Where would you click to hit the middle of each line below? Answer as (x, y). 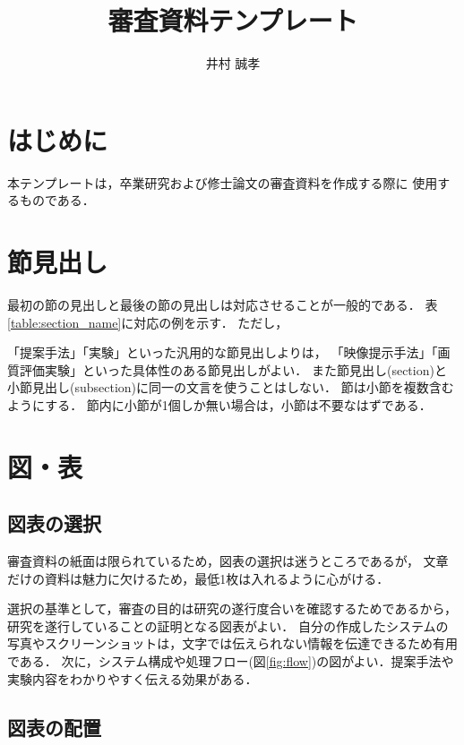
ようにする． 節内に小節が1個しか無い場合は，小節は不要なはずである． (219, 404)
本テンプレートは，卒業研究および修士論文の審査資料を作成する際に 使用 (223, 182)
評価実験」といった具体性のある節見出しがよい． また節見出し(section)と (233, 369)
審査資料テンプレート (233, 20)
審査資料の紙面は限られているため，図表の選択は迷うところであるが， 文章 (228, 561)
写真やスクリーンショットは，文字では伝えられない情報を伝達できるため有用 (233, 643)
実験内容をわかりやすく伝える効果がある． (133, 678)
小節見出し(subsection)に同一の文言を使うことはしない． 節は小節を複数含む (231, 387)
